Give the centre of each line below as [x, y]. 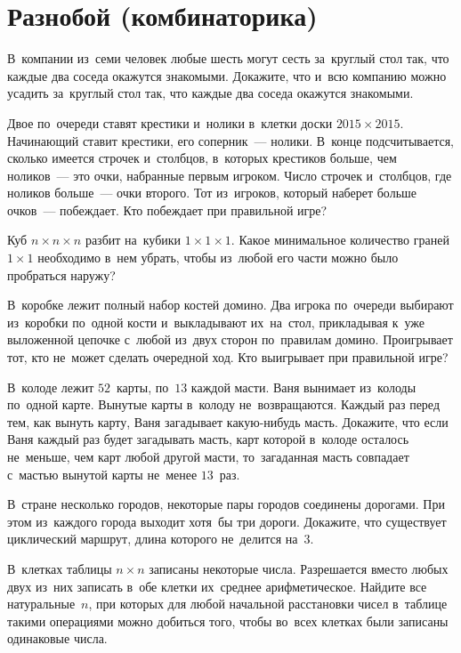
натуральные [41, 604]
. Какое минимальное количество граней [340, 240]
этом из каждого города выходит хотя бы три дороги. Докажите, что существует [227, 521]
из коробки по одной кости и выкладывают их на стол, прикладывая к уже [216, 322]
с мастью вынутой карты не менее [102, 474]
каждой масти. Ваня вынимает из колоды [303, 387]
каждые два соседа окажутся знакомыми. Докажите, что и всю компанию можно [227, 75]
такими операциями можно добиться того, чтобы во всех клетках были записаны [228, 621]
